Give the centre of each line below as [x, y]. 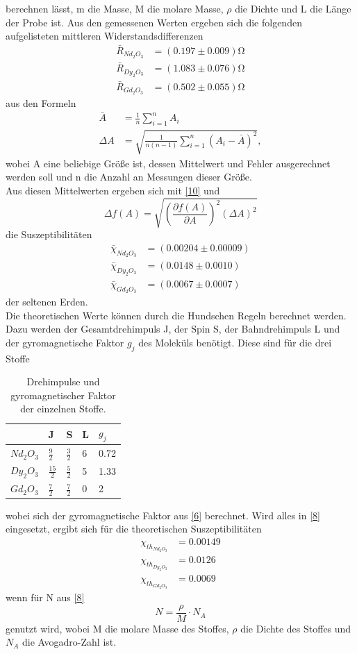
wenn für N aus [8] [45, 597]
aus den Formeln [41, 102]
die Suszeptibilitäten [49, 234]
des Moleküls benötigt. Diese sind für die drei [235, 342]
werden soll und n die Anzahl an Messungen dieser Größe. [129, 177]
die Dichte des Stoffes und [296, 628]
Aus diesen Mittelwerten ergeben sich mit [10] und [113, 191]
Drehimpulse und [63, 381]
